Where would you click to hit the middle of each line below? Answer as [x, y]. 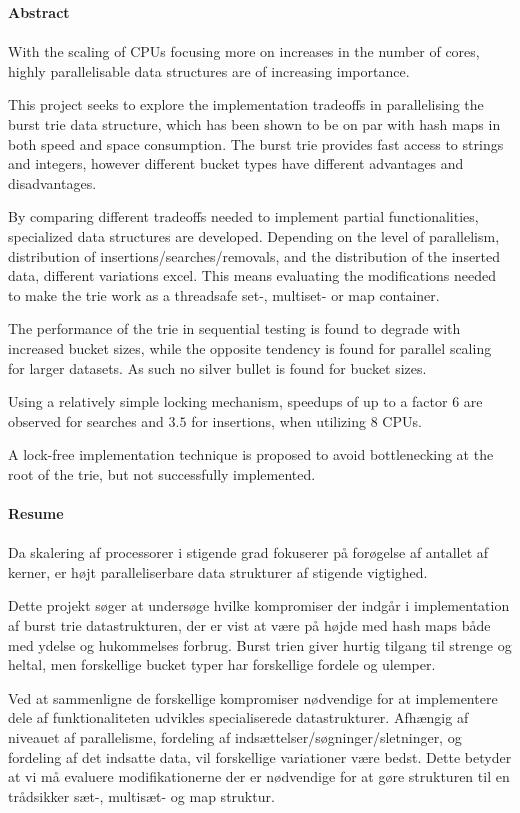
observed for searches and [86, 420]
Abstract [39, 12]
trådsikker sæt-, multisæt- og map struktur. [141, 795]
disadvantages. [52, 182]
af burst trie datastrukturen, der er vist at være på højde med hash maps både [249, 625]
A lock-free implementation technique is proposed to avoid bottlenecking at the [251, 454]
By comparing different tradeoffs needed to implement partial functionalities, [243, 216]
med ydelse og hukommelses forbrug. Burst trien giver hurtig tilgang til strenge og [260, 644]
